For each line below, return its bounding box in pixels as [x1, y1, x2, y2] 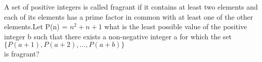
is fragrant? [4, 48, 39, 59]
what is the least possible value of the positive [104, 21, 247, 32]
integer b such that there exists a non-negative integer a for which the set [4, 31, 232, 41]
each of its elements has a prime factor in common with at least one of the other [4, 11, 253, 22]
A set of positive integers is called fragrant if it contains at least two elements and [4, 2, 258, 12]
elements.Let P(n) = [4, 21, 68, 32]
